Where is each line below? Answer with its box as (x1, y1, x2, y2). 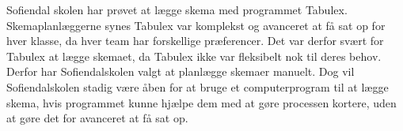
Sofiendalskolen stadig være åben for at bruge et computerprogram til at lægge (6, 78, 389, 95)
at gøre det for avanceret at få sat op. (6, 110, 188, 126)
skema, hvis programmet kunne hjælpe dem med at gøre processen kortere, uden (6, 94, 397, 110)
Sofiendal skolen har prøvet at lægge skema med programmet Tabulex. (6, 2, 348, 17)
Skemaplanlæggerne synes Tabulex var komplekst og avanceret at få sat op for (6, 17, 386, 33)
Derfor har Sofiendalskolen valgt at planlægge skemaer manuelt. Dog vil (6, 63, 355, 80)
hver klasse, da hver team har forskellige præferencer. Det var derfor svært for (6, 32, 384, 49)
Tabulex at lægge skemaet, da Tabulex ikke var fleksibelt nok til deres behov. (6, 47, 382, 64)
